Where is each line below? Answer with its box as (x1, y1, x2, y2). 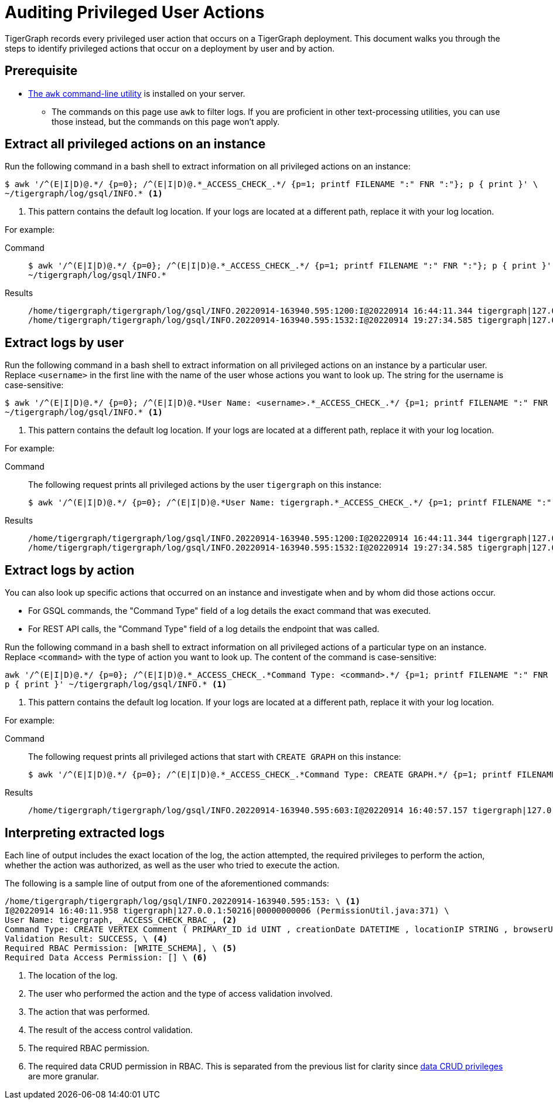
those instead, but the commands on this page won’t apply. (52, 116, 280, 127)
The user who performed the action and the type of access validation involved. (28, 988, 333, 998)
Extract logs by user (5, 335, 124, 350)
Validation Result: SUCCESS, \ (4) (5, 933, 168, 943)
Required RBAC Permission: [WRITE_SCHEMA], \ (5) (5, 943, 237, 953)
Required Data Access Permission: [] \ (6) (5, 952, 207, 962)
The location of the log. (28, 970, 118, 980)
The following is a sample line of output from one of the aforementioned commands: (5, 878, 329, 888)
